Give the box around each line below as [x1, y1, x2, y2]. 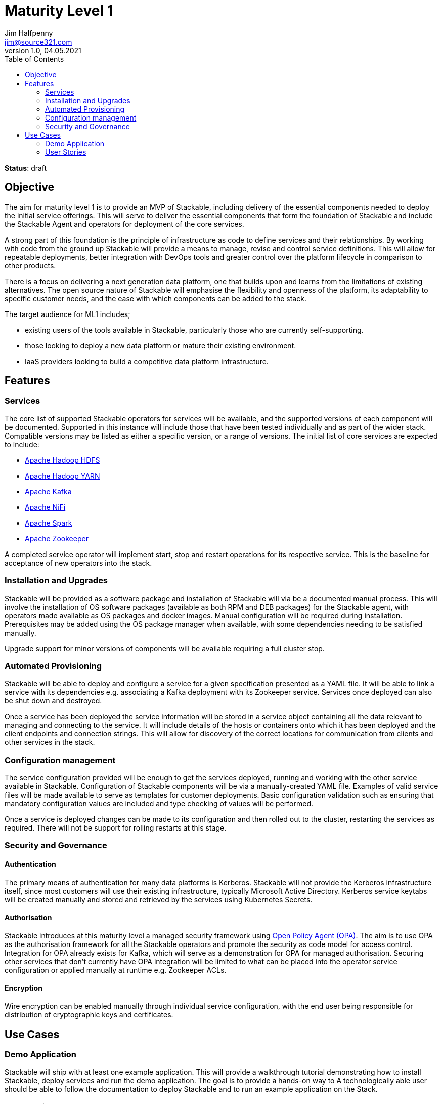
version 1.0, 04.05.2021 [5, 46, 81, 55]
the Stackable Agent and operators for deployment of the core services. [5, 219, 244, 228]
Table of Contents [5, 54, 64, 63]
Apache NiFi [25, 502, 66, 511]
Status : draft [5, 163, 47, 172]
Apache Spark [25, 518, 72, 527]
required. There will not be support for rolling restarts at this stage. [5, 823, 227, 833]
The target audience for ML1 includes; [5, 309, 130, 319]
